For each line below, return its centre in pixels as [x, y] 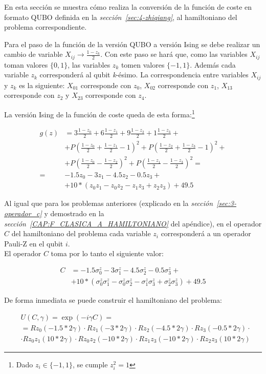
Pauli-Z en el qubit [34, 243]
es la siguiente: [42, 85]
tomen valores [143, 64]
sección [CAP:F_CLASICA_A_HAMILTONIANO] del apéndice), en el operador [133, 223]
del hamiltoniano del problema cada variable [81, 233]
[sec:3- [226, 203]
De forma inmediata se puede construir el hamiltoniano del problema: [113, 300]
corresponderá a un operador [206, 233]
